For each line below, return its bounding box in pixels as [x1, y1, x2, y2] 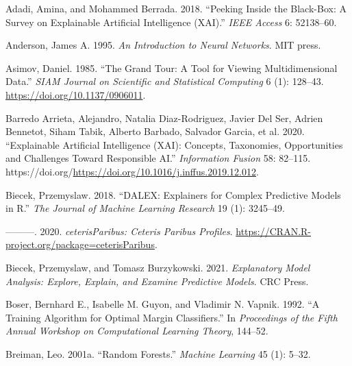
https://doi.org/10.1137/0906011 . [5, 87, 146, 101]
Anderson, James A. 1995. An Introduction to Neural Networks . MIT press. [5, 38, 321, 52]
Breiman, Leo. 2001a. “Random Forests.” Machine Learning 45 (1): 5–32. [5, 346, 311, 361]
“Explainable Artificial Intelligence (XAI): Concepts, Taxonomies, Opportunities [5, 137, 343, 151]
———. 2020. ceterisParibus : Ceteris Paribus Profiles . [5, 223, 233, 238]
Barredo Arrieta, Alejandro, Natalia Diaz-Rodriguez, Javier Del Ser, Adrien [5, 110, 323, 125]
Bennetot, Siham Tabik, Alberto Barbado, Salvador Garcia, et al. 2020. [5, 124, 305, 138]
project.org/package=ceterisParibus [5, 237, 155, 252]
